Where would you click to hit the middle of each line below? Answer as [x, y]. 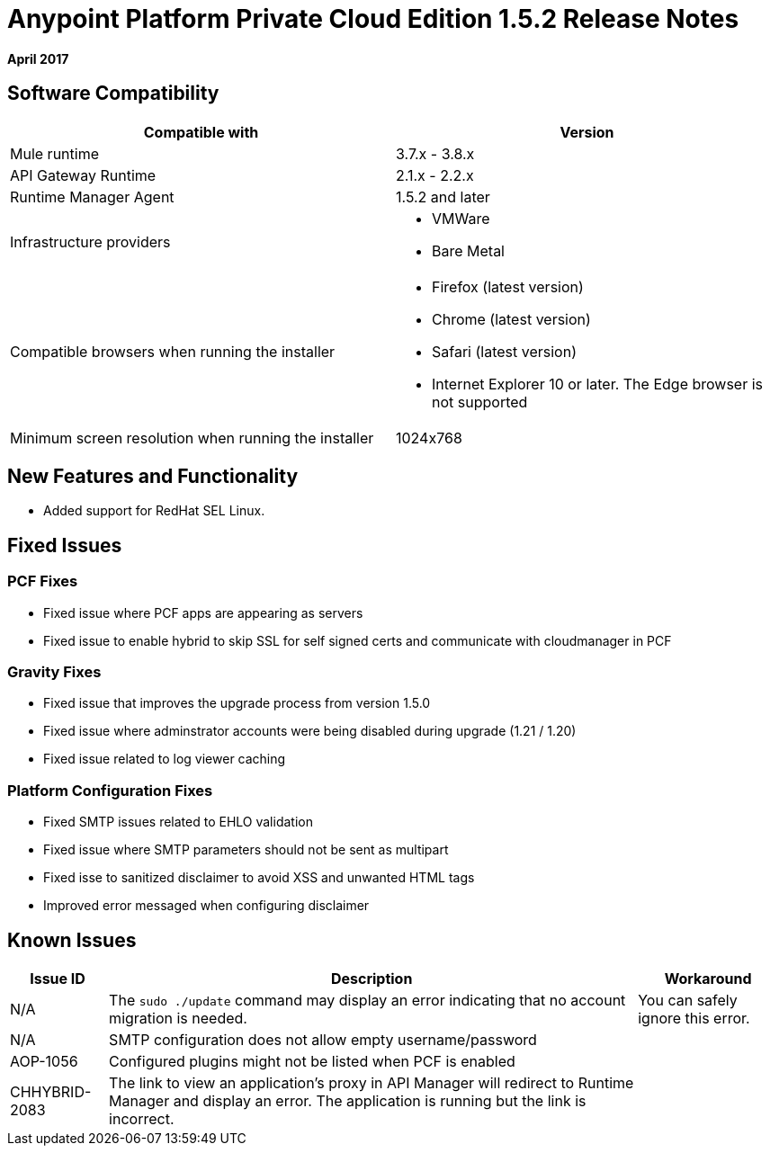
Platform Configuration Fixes [110, 790]
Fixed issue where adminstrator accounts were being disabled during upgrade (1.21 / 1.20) [310, 731]
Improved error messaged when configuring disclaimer [206, 906]
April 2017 [38, 58]
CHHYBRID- [51, 1092]
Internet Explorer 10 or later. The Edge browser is [598, 384]
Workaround [708, 979]
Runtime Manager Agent [92, 197]
